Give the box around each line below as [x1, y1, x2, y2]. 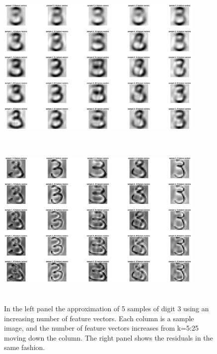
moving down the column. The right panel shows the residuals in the [4, 332, 213, 343]
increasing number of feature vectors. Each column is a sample [4, 313, 194, 323]
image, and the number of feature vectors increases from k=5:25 [4, 323, 199, 333]
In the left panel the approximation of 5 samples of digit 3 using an [4, 303, 209, 313]
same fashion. [4, 342, 45, 353]
